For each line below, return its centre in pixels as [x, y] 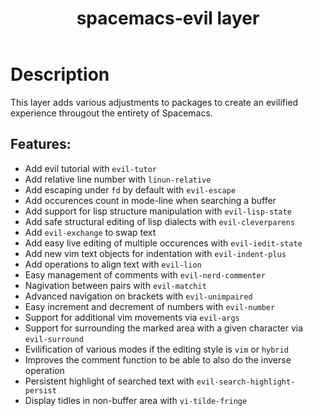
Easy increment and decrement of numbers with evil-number [150, 306]
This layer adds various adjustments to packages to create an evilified [154, 102]
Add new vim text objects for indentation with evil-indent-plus [155, 253]
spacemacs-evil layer [168, 18]
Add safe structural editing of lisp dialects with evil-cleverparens [160, 221]
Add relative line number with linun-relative [118, 179]
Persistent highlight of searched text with [109, 381]
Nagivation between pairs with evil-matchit [115, 285]
